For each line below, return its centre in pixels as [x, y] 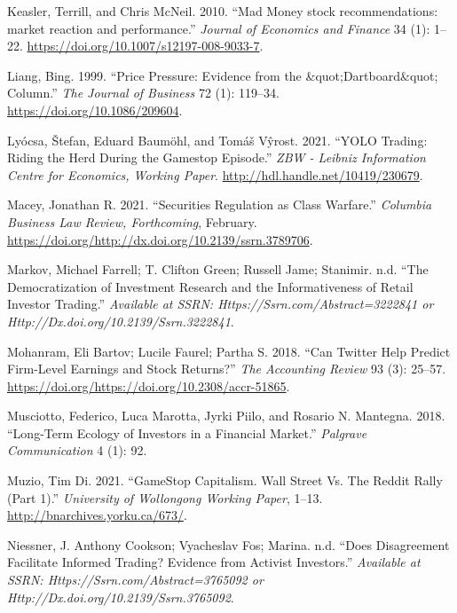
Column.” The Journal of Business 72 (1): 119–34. [143, 93]
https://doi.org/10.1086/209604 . [95, 110]
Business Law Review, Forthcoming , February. [132, 221]
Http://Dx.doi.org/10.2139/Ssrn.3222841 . [121, 321]
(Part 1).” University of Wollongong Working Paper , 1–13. [165, 497]
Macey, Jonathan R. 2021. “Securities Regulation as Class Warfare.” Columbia [220, 204]
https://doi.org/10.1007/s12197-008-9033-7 [143, 46]
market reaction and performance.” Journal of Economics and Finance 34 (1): [219, 28]
